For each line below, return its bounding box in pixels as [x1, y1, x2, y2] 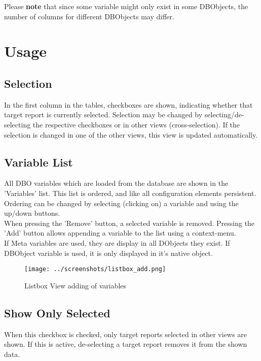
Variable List [4, 154, 73, 170]
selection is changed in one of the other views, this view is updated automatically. [4, 129, 258, 140]
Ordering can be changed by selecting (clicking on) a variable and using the [4, 198, 239, 208]
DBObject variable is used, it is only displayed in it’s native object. [4, 247, 213, 258]
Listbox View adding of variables [24, 280, 127, 290]
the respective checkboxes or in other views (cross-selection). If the [32, 119, 240, 129]
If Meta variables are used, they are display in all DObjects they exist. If [4, 237, 230, 248]
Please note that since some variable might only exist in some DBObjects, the [4, 1, 248, 11]
